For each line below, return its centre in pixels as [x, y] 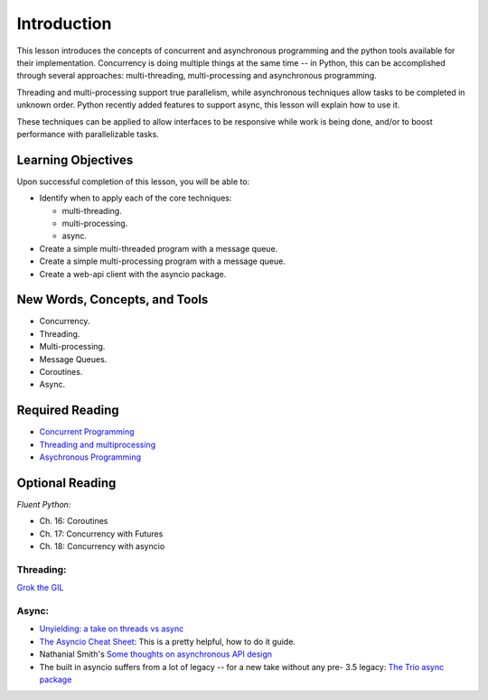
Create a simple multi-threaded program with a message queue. [159, 248]
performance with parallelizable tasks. [88, 134]
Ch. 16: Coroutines [74, 521]
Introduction [64, 23]
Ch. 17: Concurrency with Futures [101, 534]
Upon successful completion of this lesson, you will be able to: [133, 182]
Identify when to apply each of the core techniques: [136, 198]
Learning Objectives [75, 159]
